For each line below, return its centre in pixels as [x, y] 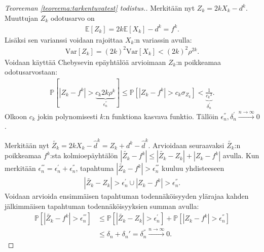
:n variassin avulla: [163, 39]
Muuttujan [22, 17]
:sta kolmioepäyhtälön [84, 155]
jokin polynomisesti [68, 116]
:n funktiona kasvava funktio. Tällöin [161, 116]
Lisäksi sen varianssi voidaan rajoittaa [64, 39]
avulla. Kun [241, 155]
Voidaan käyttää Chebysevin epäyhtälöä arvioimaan [85, 62]
